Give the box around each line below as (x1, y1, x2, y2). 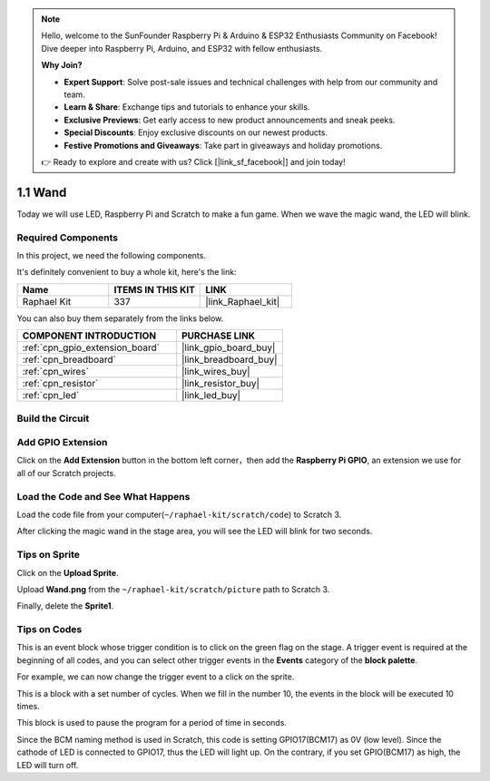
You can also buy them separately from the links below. (16, 313, 224, 324)
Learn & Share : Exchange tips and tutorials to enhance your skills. (64, 102, 310, 112)
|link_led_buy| (181, 389, 240, 402)
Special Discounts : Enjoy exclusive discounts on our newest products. (64, 127, 328, 138)
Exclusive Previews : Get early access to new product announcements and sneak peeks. (64, 114, 396, 125)
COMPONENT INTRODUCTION (22, 329, 157, 342)
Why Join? (41, 60, 83, 71)
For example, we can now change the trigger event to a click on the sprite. (16, 671, 295, 682)
